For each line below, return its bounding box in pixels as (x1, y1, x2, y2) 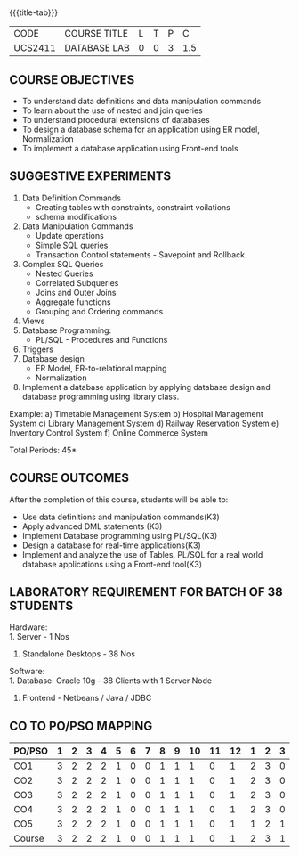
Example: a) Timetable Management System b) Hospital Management (9, 408, 264, 419)
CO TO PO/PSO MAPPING (9, 718, 153, 733)
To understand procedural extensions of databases (21, 115, 211, 125)
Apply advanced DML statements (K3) (21, 520, 163, 532)
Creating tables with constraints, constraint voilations (35, 201, 231, 212)
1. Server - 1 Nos (9, 632, 69, 642)
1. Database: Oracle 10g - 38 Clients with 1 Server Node (9, 675, 212, 686)
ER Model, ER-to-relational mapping (35, 363, 167, 373)
